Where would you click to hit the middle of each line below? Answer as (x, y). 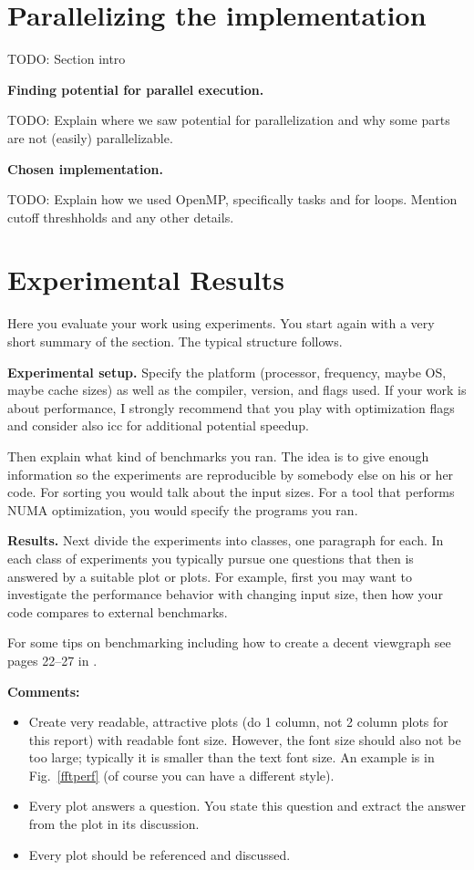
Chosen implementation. (85, 168)
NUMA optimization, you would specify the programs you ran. (183, 509)
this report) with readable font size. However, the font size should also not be (245, 739)
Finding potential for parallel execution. (136, 89)
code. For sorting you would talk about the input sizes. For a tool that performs (231, 492)
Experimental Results (146, 280)
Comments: (44, 691)
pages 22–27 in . (52, 660)
